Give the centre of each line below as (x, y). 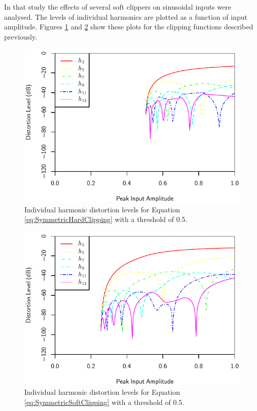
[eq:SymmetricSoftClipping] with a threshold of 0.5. (104, 402)
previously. (21, 36)
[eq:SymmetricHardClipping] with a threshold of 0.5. (106, 219)
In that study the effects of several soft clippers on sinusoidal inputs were (118, 7)
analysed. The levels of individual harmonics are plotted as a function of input (126, 16)
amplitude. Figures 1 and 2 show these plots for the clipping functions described (129, 27)
